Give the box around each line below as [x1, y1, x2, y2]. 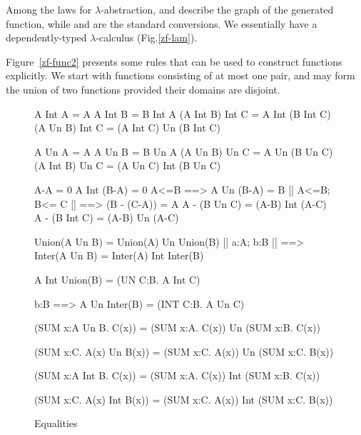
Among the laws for [6, 2, 92, 16]
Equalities [34, 416, 78, 431]
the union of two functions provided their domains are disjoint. [6, 81, 280, 96]
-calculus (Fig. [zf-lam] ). [96, 30, 198, 45]
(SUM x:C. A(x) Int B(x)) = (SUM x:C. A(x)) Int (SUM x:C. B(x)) [34, 391, 333, 406]
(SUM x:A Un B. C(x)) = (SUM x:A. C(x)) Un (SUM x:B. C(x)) [34, 320, 320, 335]
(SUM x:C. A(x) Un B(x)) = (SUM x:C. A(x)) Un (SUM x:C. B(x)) [34, 344, 334, 359]
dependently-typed [6, 30, 87, 45]
